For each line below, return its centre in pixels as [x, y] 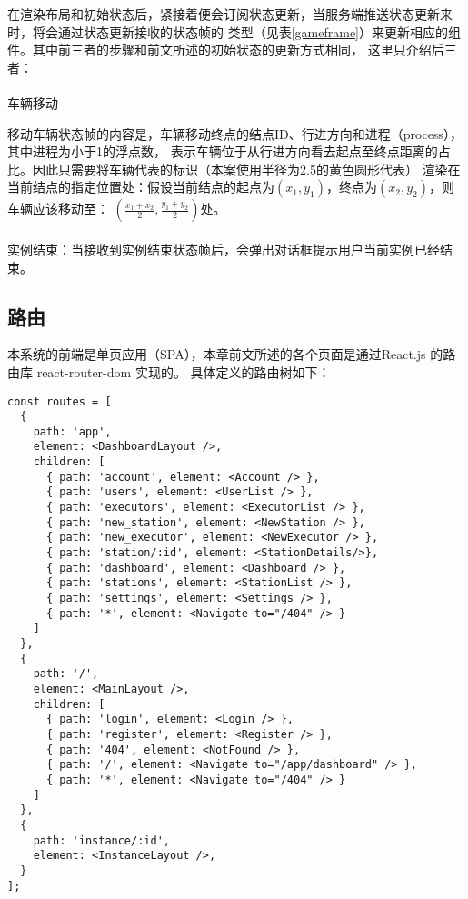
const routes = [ [60, 401]
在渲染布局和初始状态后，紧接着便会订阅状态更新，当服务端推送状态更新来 [230, 14]
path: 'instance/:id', [101, 840]
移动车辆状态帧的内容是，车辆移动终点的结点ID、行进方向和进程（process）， [235, 133]
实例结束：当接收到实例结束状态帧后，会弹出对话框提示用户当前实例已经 [224, 249]
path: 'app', [72, 431]
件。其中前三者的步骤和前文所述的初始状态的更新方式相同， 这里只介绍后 [226, 50]
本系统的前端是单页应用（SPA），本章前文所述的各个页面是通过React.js [217, 354]
